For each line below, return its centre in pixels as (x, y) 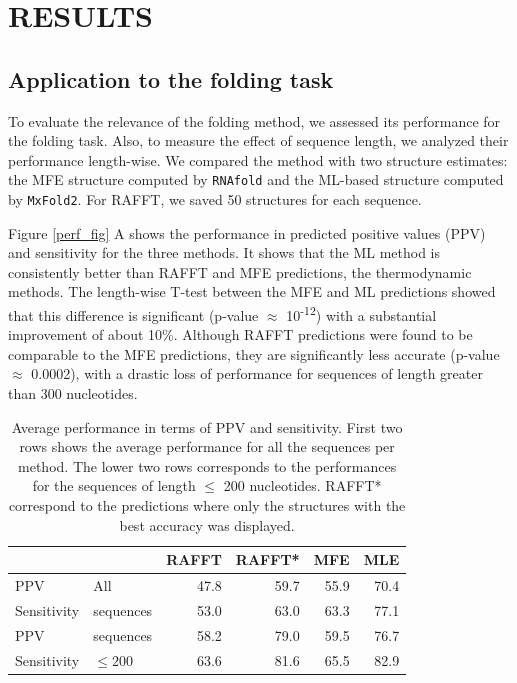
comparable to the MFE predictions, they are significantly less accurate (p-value (254, 353)
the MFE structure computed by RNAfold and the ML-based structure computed (256, 179)
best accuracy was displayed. (207, 524)
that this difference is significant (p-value (133, 314)
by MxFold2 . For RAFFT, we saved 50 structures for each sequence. (215, 199)
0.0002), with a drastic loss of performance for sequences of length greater (257, 373)
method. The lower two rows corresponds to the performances (207, 465)
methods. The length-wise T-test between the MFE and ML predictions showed (252, 291)
